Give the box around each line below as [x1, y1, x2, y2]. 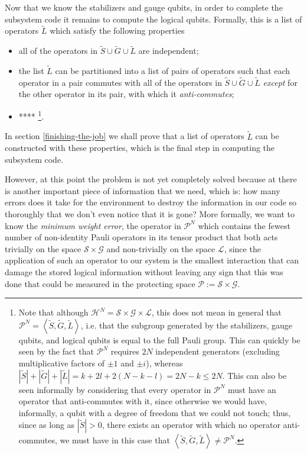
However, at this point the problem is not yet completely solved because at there [5, 173, 297, 185]
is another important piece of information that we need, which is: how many [5, 184, 280, 197]
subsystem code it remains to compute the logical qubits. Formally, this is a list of [5, 12, 302, 25]
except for [263, 76, 298, 88]
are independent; [138, 44, 199, 57]
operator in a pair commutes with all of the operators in [18, 76, 222, 88]
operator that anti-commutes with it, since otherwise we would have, [18, 395, 267, 407]
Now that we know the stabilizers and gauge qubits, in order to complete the [5, 1, 283, 13]
